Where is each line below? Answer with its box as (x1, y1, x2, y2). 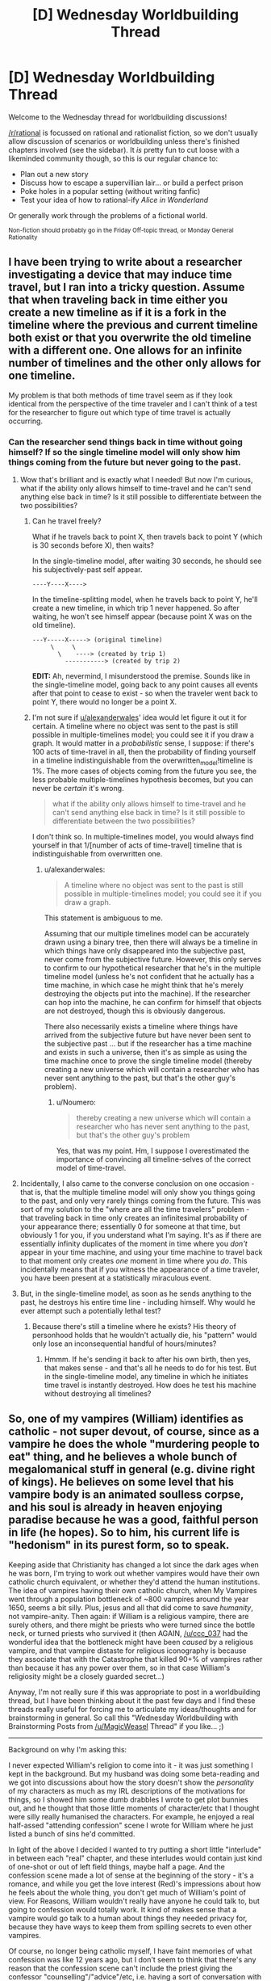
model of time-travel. (56, 1163, 127, 1172)
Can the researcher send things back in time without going (8, 436, 244, 448)
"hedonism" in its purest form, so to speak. (8, 1538, 230, 1552)
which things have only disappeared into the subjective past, (44, 945, 246, 955)
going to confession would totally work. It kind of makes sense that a (8, 1904, 237, 1914)
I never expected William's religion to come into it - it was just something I (8, 1760, 254, 1770)
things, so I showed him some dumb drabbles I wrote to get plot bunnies (8, 1794, 248, 1804)
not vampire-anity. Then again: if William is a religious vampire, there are (8, 1611, 249, 1621)
